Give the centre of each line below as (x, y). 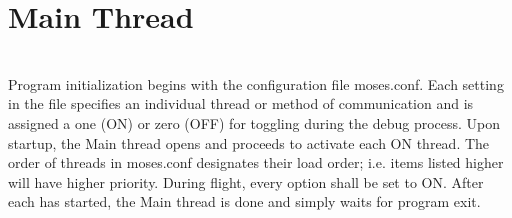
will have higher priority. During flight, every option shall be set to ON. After (246, 181)
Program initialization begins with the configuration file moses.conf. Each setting (256, 83)
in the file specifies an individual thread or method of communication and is (241, 103)
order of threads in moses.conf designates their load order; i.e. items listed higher (256, 162)
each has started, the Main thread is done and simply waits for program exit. (244, 201)
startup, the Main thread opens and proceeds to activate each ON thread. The (249, 142)
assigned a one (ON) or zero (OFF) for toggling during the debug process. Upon (254, 122)
